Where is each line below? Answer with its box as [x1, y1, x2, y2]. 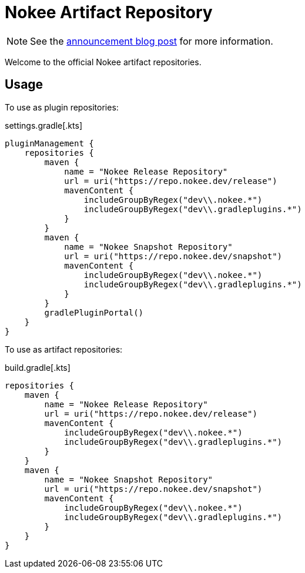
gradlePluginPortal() [44, 307, 144, 317]
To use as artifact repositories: [5, 344, 123, 354]
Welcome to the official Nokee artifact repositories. [5, 56, 202, 67]
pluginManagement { [5, 138, 94, 148]
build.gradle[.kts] [5, 362, 71, 373]
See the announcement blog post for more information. [30, 35, 273, 47]
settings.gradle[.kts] [5, 120, 82, 130]
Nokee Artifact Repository [5, 2, 213, 22]
